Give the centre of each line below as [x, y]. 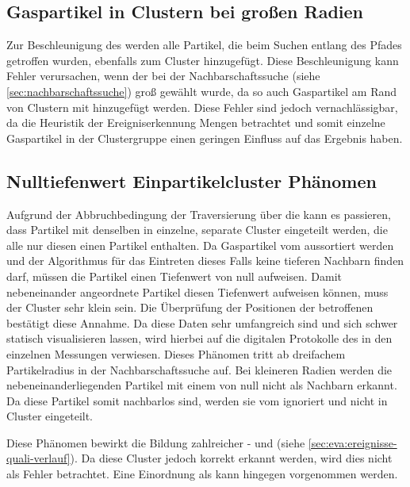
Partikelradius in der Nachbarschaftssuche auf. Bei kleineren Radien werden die [199, 369]
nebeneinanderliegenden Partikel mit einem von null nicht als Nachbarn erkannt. [202, 385]
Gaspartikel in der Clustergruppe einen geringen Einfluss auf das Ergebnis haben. [205, 138]
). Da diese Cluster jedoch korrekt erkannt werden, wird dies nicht [231, 458]
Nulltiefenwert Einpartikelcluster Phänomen [192, 180]
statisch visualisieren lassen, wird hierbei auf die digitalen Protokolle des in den [199, 338]
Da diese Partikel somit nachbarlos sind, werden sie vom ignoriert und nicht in [197, 400]
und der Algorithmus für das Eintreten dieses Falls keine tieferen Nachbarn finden [205, 261]
